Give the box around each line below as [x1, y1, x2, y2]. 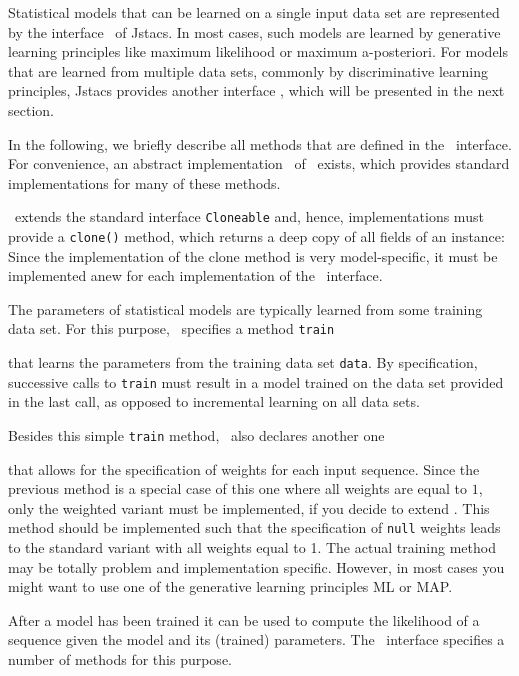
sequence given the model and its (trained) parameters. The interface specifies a [8, 629, 505, 650]
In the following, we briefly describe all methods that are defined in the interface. [8, 133, 512, 154]
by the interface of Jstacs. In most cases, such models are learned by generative [8, 21, 501, 42]
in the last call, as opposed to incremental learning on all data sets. [8, 391, 420, 412]
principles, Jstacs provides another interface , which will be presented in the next [8, 80, 505, 101]
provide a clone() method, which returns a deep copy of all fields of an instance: [8, 226, 505, 246]
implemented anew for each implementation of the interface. [8, 265, 383, 286]
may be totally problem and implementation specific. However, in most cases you [8, 556, 505, 577]
